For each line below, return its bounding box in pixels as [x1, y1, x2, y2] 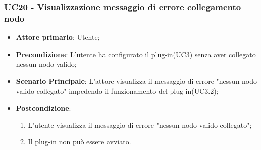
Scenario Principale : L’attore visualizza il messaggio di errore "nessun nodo [16, 75, 257, 86]
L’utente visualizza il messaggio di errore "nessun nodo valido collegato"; [28, 119, 252, 130]
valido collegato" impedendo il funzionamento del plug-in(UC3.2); [16, 85, 219, 96]
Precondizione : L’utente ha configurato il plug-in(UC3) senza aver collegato [16, 48, 256, 59]
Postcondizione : [16, 103, 71, 113]
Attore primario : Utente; [16, 32, 100, 42]
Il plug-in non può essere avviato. [28, 136, 131, 147]
